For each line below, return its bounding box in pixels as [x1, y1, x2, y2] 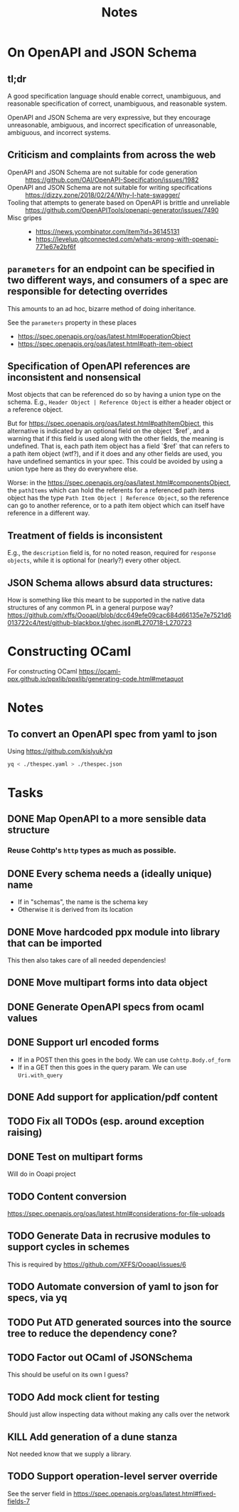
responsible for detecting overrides [7, 285, 169, 298]
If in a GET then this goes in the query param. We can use [17, 1062, 187, 1071]
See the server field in [7, 1489, 73, 1498]
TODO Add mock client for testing [7, 1391, 160, 1403]
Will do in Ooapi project [7, 1169, 76, 1178]
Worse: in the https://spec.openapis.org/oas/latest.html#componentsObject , [7, 479, 231, 487]
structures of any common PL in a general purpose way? [7, 604, 174, 612]
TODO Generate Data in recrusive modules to [7, 1230, 211, 1242]
